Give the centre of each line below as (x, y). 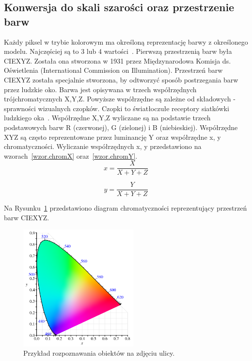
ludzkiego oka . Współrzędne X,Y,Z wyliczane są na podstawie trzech (107, 118)
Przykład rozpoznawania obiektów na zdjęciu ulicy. (99, 353)
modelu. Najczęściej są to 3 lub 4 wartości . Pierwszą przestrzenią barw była (118, 51)
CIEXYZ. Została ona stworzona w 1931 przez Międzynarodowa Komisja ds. (118, 60)
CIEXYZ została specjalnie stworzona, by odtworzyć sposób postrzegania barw (121, 79)
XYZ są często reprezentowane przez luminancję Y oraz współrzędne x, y (112, 137)
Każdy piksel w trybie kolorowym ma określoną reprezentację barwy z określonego (126, 41)
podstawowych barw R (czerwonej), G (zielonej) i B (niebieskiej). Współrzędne (121, 127)
